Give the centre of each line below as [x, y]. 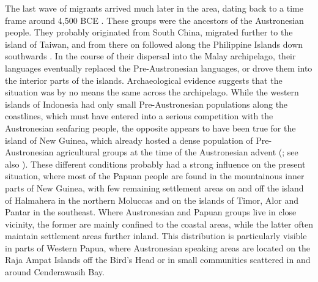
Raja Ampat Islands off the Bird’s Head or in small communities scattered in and [158, 260]
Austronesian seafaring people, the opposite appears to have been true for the [150, 128]
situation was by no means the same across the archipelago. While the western [152, 92]
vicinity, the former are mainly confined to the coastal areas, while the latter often [159, 224]
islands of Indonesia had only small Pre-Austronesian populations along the [146, 104]
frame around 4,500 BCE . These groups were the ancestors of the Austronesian [154, 20]
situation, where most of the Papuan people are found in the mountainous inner [155, 176]
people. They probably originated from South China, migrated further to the [149, 32]
